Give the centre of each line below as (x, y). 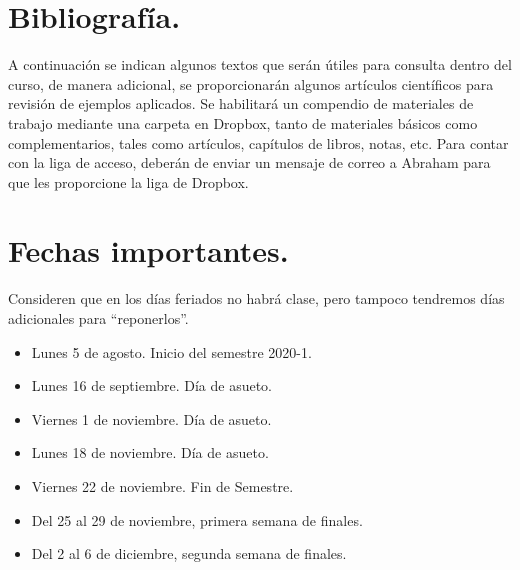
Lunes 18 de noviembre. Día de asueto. (150, 452)
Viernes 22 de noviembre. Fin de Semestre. (162, 485)
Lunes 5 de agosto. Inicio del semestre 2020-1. (171, 351)
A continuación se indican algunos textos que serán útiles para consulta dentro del (260, 64)
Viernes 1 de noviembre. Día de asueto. (151, 418)
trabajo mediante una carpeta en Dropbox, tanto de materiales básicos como (243, 122)
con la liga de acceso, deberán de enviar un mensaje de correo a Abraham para (249, 162)
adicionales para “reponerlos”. (98, 318)
